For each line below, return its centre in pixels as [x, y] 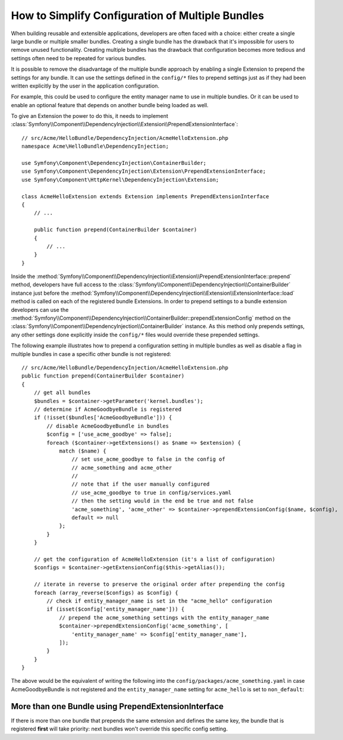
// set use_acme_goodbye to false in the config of [148, 459]
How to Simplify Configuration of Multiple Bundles [138, 15]
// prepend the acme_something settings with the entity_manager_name [164, 617]
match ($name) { [83, 451]
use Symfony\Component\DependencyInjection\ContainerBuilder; [114, 163]
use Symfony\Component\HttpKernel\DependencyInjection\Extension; [120, 179]
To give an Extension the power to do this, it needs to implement [90, 116]
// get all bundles [62, 393]
